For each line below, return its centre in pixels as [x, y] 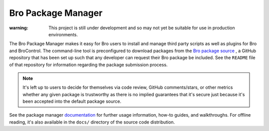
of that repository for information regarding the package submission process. [88, 65]
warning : [19, 28]
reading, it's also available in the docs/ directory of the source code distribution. [92, 122]
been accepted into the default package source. [72, 101]
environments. [63, 34]
